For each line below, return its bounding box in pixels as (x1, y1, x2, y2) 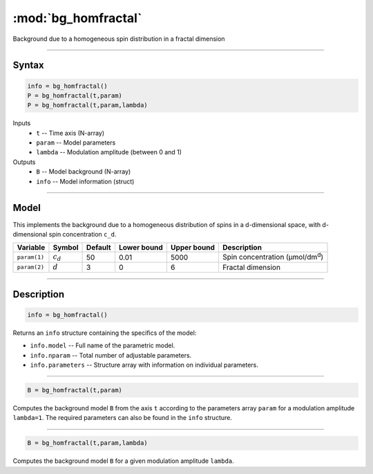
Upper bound (170, 243, 216, 253)
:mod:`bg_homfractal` (12, 10, 142, 26)
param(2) (17, 264, 45, 271)
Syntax (12, 60, 44, 71)
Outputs (12, 158, 36, 166)
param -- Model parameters (36, 138, 116, 147)
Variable (17, 243, 46, 253)
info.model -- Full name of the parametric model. (30, 341, 175, 349)
